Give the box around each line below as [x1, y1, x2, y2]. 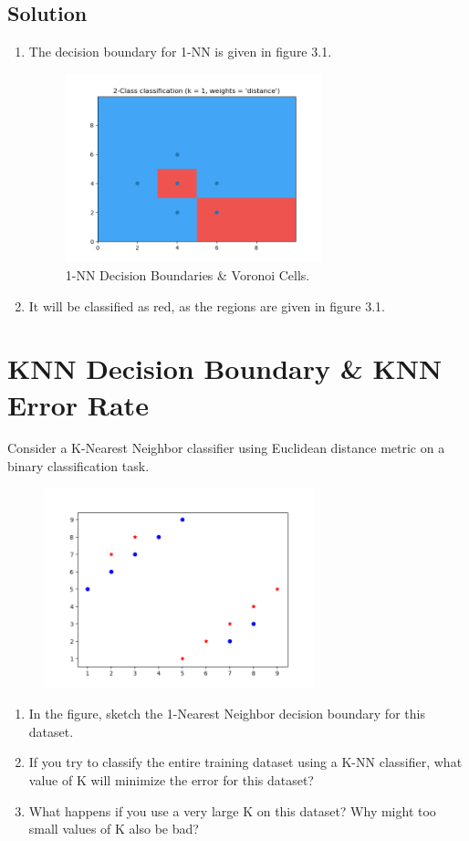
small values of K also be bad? [28, 819, 199, 838]
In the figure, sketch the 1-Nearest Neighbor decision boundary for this [28, 704, 425, 723]
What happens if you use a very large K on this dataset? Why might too [28, 801, 436, 820]
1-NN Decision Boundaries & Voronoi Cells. [65, 265, 310, 284]
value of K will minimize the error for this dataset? [28, 770, 314, 789]
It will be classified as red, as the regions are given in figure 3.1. [28, 296, 385, 315]
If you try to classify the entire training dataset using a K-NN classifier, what [28, 752, 463, 772]
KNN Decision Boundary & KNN [7, 350, 443, 387]
